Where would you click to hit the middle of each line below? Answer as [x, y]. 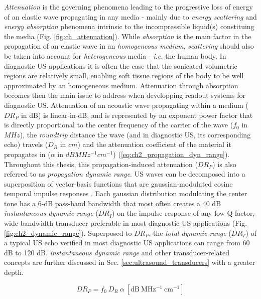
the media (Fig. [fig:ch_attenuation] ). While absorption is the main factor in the [128, 36]
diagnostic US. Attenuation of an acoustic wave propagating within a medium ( [126, 105]
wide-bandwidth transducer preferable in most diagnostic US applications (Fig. [126, 223]
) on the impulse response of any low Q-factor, [183, 213]
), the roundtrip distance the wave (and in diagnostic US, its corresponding [135, 134]
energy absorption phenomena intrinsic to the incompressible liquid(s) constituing [129, 26]
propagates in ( [27, 154]
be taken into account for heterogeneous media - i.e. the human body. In [115, 55]
